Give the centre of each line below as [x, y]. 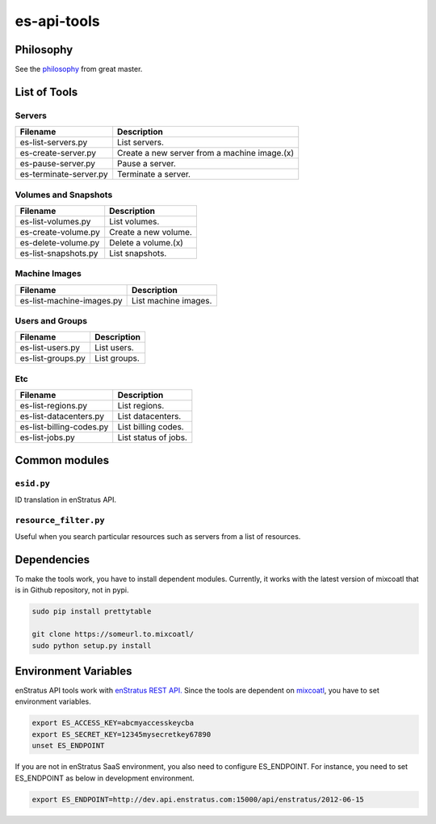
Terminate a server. [154, 174]
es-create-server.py [58, 153]
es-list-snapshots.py [59, 253]
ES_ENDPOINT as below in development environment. [105, 778]
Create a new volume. [151, 232]
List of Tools [46, 92]
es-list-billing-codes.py [64, 427]
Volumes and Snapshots [64, 194]
